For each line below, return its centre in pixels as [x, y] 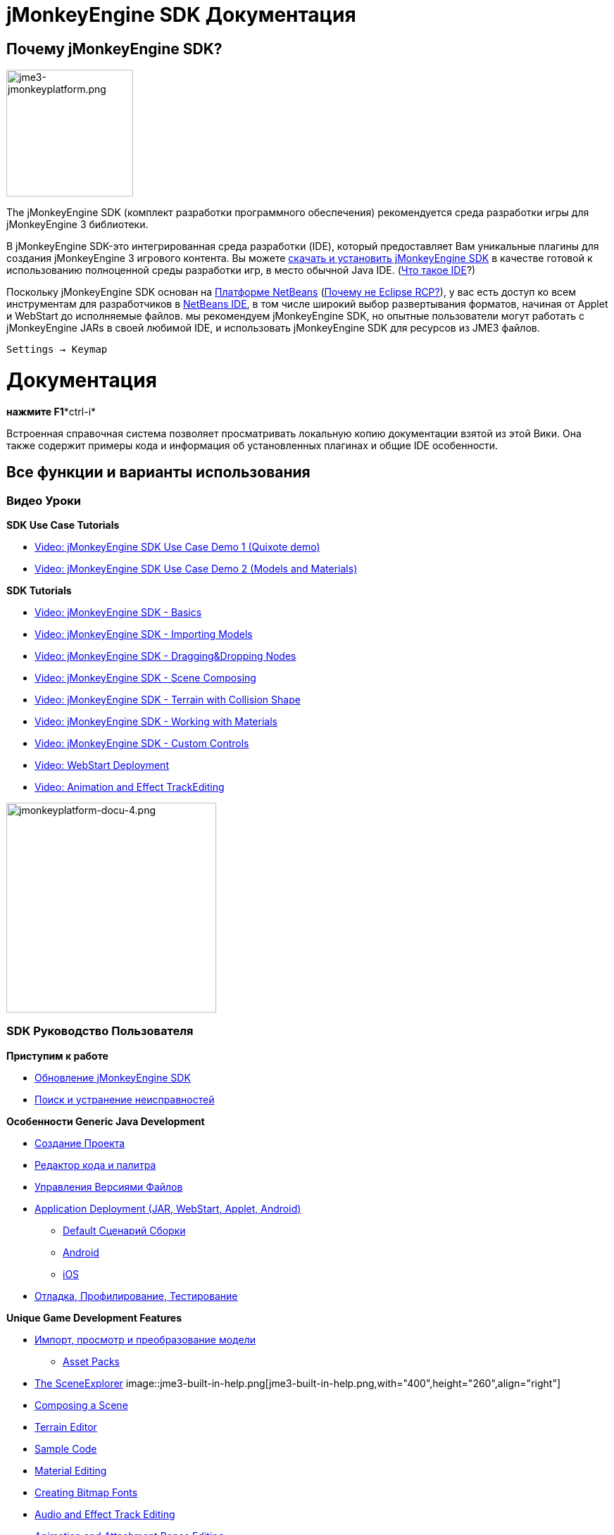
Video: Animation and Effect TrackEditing [130, 787]
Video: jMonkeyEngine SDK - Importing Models [144, 634]
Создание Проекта [80, 1143]
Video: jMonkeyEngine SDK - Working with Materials [156, 721]
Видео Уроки [44, 500]
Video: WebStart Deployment [102, 765]
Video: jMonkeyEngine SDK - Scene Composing [145, 677]
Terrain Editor [66, 1427]
